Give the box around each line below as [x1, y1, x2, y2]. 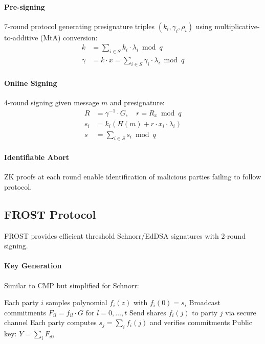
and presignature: [110, 97, 165, 107]
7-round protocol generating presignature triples [4, 20, 155, 31]
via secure [225, 307, 256, 317]
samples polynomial [46, 297, 107, 308]
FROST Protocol [4, 206, 96, 222]
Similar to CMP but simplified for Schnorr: [4, 280, 139, 290]
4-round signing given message [4, 97, 99, 107]
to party [192, 307, 218, 317]
